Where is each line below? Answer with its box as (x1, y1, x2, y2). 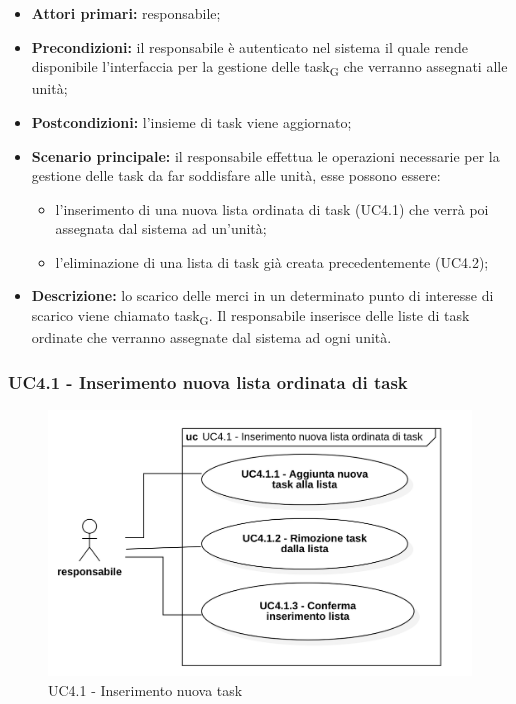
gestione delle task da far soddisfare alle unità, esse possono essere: (31, 165, 441, 186)
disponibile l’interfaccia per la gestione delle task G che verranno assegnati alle (31, 56, 508, 79)
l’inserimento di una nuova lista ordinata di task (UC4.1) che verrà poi (55, 198, 489, 219)
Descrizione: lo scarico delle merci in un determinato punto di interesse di (31, 285, 494, 306)
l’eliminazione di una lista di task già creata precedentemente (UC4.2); (55, 251, 489, 272)
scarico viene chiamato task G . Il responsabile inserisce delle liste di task (31, 305, 470, 328)
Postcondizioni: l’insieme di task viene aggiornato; (31, 111, 352, 132)
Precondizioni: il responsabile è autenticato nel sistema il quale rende (31, 36, 468, 57)
